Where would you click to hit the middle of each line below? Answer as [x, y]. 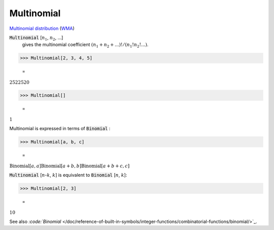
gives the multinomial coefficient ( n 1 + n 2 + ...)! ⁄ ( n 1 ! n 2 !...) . [85, 45]
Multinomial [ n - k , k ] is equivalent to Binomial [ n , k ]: [68, 175]
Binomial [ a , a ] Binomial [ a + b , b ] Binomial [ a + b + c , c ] [70, 166]
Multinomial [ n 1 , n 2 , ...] [36, 38]
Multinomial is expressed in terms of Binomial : [60, 128]
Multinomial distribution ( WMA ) [42, 28]
